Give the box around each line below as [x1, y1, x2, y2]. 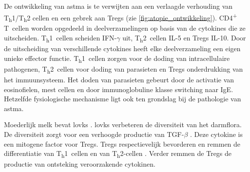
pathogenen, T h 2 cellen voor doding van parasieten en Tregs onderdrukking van [4, 63, 243, 75]
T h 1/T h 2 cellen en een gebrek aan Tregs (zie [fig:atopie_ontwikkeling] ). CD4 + [4, 11, 237, 24]
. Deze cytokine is [190, 129, 243, 139]
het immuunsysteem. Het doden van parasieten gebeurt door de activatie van [4, 74, 234, 84]
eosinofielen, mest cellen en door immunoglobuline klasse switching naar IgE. [4, 84, 233, 94]
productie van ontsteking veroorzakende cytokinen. [4, 159, 155, 169]
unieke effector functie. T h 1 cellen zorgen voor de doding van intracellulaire [4, 53, 230, 64]
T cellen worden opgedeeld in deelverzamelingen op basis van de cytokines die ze [4, 23, 246, 33]
